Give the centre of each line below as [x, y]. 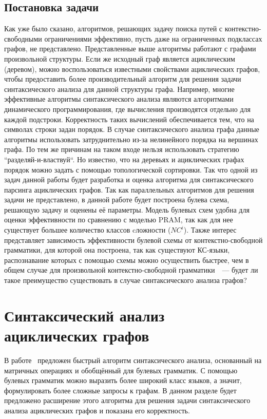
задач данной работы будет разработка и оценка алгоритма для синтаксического [129, 179]
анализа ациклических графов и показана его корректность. [97, 410]
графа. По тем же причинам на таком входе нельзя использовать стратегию [122, 149]
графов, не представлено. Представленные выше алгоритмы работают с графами [130, 49]
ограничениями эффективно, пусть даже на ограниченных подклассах [153, 38]
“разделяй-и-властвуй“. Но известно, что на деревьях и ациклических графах [124, 159]
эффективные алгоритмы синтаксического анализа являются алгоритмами [119, 99]
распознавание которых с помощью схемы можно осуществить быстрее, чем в [127, 260]
